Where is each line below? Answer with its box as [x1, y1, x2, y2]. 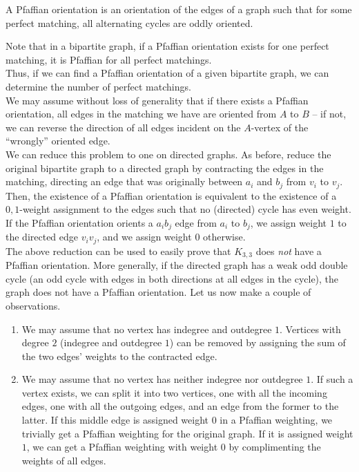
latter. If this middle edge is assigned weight [21, 413, 209, 427]
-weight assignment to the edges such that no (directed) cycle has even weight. [19, 202, 351, 216]
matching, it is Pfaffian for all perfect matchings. [6, 52, 212, 66]
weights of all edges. [21, 453, 106, 467]
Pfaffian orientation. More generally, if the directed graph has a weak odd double [6, 258, 348, 272]
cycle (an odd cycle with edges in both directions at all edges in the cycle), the [6, 271, 339, 285]
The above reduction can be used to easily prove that [6, 243, 231, 258]
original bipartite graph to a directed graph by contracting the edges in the [6, 160, 324, 175]
